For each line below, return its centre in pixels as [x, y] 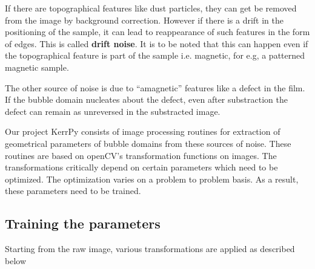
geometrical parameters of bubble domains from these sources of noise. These [148, 143]
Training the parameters [83, 223]
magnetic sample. [37, 67]
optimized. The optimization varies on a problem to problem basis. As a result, [152, 179]
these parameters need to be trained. [73, 191]
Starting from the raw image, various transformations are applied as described [150, 249]
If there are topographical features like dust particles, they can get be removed [151, 8]
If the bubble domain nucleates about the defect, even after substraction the [146, 99]
